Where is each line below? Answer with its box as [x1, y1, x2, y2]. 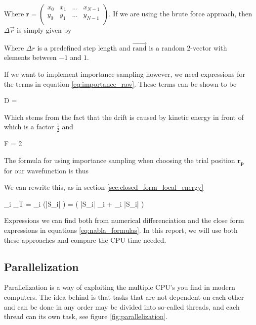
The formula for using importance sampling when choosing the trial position [4, 155, 235, 165]
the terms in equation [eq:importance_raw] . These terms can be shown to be [4, 78, 237, 89]
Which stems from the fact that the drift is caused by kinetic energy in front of [4, 111, 244, 122]
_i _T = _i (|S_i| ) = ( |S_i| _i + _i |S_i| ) [4, 198, 144, 209]
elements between [4, 52, 57, 62]
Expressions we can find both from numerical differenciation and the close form [4, 215, 244, 225]
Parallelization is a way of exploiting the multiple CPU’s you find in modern [4, 282, 235, 292]
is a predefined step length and [37, 42, 130, 53]
